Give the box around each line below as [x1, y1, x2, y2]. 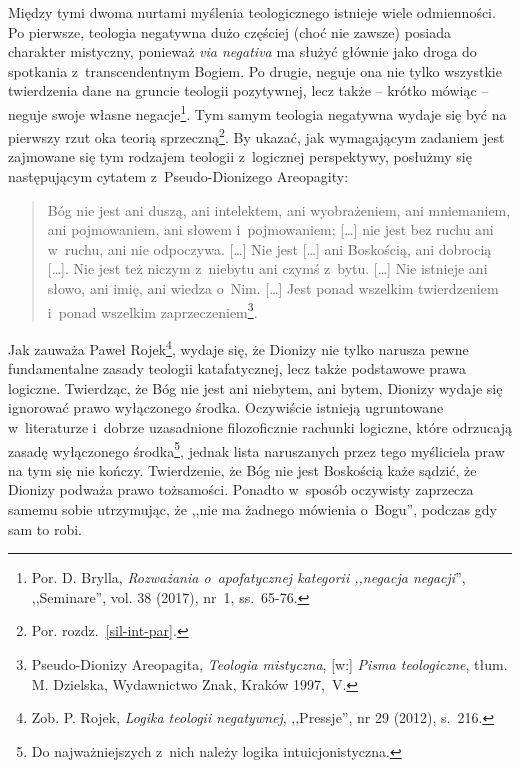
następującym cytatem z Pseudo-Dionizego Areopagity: [8, 166, 349, 187]
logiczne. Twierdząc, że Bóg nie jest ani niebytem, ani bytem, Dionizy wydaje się [8, 377, 503, 398]
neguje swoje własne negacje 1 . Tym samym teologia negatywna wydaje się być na [8, 100, 507, 124]
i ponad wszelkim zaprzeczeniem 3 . [47, 298, 258, 322]
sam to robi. [8, 518, 83, 539]
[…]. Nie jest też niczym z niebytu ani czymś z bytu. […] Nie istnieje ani [47, 258, 488, 279]
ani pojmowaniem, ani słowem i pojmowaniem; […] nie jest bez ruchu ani [47, 219, 494, 240]
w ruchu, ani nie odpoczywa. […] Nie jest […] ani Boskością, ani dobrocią [47, 238, 492, 259]
